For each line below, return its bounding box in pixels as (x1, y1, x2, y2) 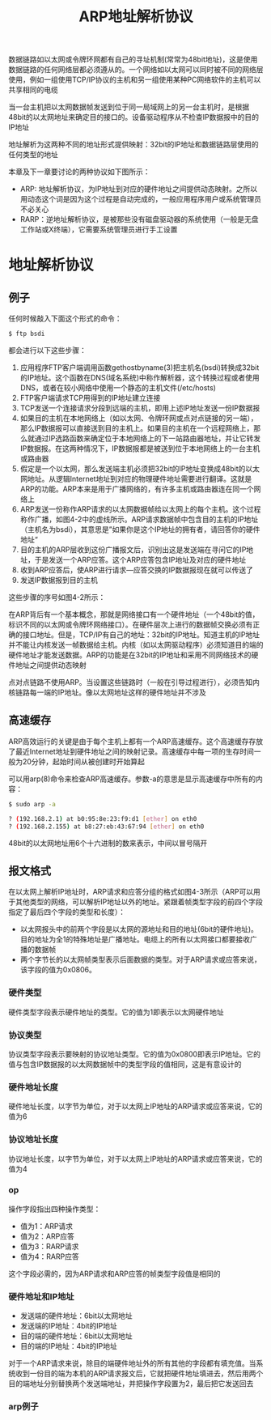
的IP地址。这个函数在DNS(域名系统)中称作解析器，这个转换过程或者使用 (19, 373, 260, 383)
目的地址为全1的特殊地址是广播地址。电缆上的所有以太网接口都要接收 (19, 934, 251, 944)
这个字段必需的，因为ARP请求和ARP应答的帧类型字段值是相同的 (8, 1269, 221, 1278)
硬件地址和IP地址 (8, 1290, 74, 1302)
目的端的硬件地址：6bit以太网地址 (19, 1331, 133, 1341)
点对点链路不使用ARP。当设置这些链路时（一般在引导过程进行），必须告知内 (8, 678, 260, 687)
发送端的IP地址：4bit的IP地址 (19, 1321, 117, 1331)
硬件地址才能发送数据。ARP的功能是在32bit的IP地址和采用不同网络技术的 (8, 650, 252, 660)
